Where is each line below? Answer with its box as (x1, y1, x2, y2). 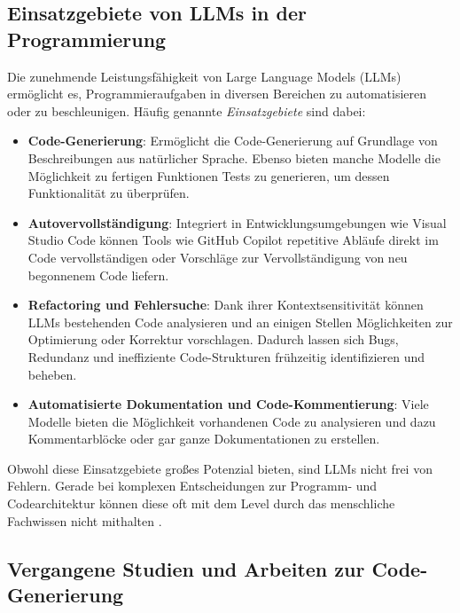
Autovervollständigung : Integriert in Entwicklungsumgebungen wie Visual (27, 213, 447, 232)
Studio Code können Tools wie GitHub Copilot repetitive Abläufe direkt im (27, 231, 439, 249)
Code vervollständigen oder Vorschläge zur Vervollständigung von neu (27, 248, 408, 266)
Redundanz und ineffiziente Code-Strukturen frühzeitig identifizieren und (27, 347, 425, 365)
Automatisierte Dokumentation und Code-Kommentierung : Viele (27, 395, 429, 413)
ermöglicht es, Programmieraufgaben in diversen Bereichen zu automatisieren (7, 84, 426, 103)
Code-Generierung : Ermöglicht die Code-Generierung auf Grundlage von (27, 131, 438, 150)
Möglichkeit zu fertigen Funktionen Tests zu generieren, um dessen (27, 166, 390, 185)
